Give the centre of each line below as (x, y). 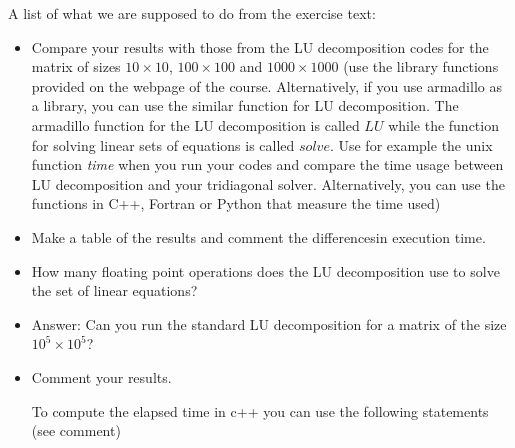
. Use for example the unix (411, 144)
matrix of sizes (76, 66)
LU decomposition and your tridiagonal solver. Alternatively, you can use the (268, 183)
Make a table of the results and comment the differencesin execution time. (258, 236)
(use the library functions (421, 66)
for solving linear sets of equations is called (163, 144)
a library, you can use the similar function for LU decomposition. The (245, 105)
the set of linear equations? (114, 290)
